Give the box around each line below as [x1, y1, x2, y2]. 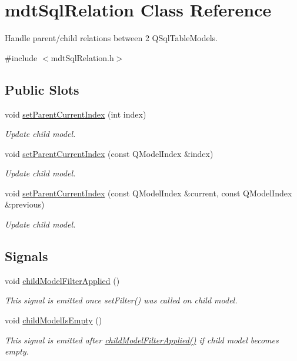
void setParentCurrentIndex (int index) [5, 108, 146, 120]
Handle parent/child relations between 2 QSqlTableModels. [5, 32, 218, 44]
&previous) [5, 198, 45, 210]
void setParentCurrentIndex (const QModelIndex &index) [5, 147, 213, 159]
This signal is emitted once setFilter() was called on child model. [5, 294, 238, 306]
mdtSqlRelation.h [51, 51, 114, 63]
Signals [5, 247, 48, 265]
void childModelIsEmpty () [5, 314, 102, 326]
